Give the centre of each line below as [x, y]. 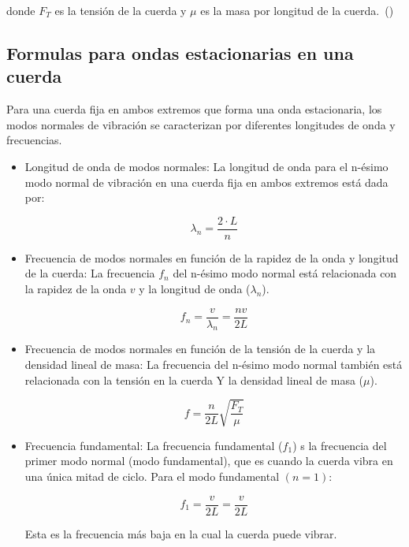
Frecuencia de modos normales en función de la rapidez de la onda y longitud [212, 257]
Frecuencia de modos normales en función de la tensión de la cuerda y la [200, 349]
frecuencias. [34, 140]
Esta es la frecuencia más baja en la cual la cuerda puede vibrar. [181, 533]
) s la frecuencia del [340, 445]
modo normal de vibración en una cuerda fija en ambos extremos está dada [206, 182]
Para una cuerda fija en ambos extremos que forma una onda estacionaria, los [194, 109]
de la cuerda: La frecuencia [90, 273]
